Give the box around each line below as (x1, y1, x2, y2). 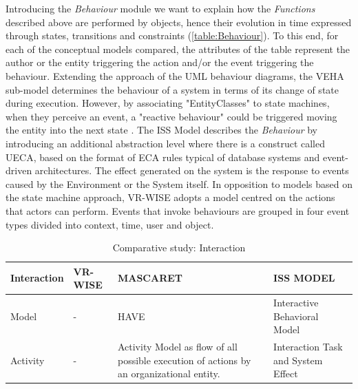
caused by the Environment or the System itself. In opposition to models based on (6, 176, 352, 191)
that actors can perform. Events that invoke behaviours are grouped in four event (6, 203, 350, 218)
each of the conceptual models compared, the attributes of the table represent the (6, 41, 350, 56)
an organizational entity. (117, 366, 220, 381)
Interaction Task (273, 339, 343, 354)
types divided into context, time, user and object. (6, 217, 214, 231)
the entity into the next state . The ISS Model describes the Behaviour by (6, 123, 318, 137)
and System (273, 353, 323, 367)
